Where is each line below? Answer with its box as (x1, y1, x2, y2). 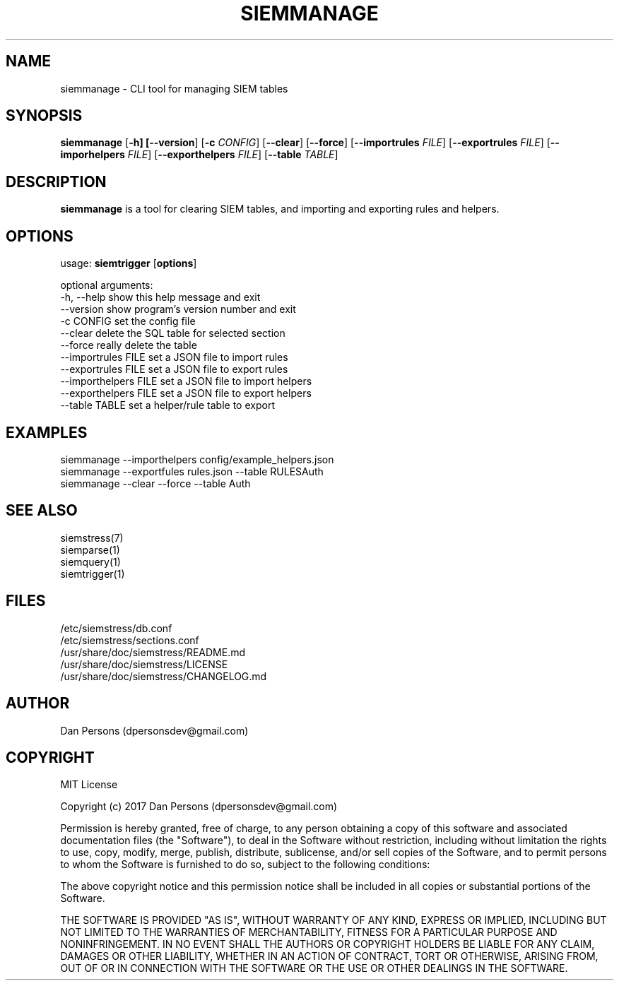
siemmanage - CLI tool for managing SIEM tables (60, 82, 288, 95)
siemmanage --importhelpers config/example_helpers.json (60, 453, 334, 465)
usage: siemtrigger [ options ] (60, 257, 197, 270)
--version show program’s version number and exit (60, 303, 296, 316)
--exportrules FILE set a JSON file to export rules (60, 363, 288, 376)
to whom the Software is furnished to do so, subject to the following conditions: (60, 858, 430, 871)
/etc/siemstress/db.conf (60, 622, 172, 634)
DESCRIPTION (6, 172, 107, 191)
